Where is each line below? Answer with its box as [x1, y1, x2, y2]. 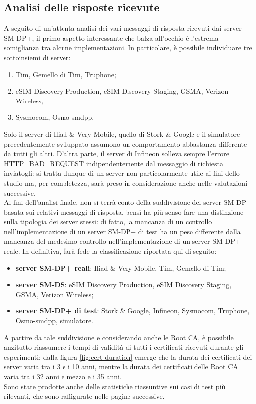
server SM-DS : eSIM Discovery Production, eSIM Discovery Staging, [15, 279, 232, 290]
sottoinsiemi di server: [4, 52, 71, 62]
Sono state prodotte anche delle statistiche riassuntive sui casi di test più [4, 381, 226, 391]
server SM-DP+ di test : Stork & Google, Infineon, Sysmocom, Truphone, [15, 305, 250, 316]
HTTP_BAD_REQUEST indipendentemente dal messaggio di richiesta [4, 158, 224, 168]
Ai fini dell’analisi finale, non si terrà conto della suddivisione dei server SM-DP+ [4, 197, 252, 207]
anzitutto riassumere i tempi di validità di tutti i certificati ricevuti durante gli [4, 342, 244, 352]
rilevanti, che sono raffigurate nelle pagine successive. [4, 391, 165, 401]
